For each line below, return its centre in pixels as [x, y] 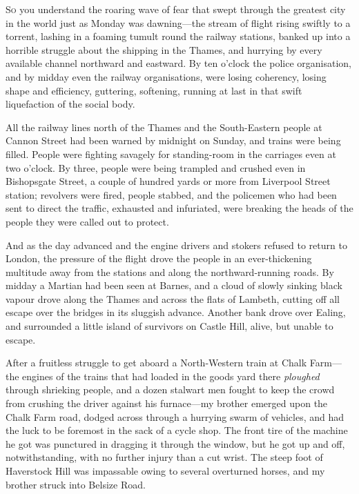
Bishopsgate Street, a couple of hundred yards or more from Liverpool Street [168, 181]
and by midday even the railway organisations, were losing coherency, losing [166, 76]
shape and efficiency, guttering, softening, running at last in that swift [154, 90]
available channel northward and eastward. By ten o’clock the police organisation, [179, 63]
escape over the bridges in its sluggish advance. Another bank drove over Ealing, [176, 312]
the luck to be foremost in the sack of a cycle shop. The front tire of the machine [177, 430]
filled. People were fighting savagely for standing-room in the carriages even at [171, 154]
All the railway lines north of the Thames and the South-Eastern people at [164, 127]
